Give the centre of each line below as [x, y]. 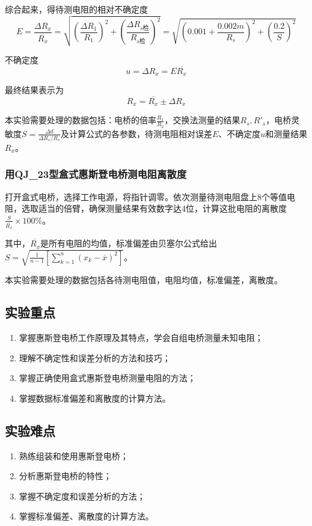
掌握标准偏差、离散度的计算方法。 [86, 516]
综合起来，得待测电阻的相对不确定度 [76, 9]
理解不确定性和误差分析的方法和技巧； [95, 357]
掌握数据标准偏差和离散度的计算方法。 [95, 398]
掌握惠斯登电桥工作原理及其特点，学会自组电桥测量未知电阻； [141, 338]
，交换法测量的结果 [202, 120]
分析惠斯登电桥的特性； [65, 476]
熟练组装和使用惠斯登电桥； [74, 455]
